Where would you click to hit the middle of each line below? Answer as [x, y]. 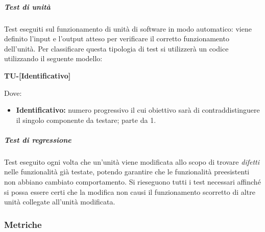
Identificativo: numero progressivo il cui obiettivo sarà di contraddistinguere [138, 110]
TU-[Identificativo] [38, 75]
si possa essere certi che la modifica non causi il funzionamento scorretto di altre [130, 191]
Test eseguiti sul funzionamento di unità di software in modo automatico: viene [128, 28]
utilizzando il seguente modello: [53, 58]
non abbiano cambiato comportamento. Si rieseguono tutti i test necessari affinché [132, 182]
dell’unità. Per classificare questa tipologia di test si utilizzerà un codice [116, 48]
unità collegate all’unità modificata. [60, 202]
